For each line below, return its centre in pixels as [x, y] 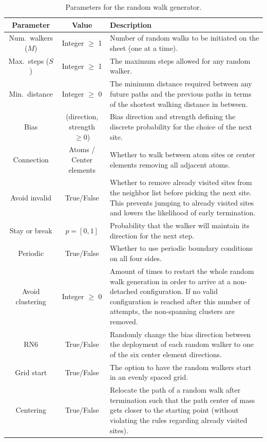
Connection [31, 159]
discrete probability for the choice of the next [181, 126]
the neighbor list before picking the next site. [180, 192]
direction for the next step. [152, 235]
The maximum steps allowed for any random [180, 60]
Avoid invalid [31, 197]
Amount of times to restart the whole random [182, 271]
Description [130, 24]
